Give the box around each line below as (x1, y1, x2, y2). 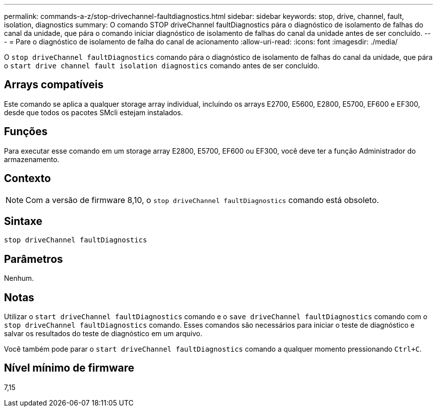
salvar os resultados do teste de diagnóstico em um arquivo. (4, 329, 203, 338)
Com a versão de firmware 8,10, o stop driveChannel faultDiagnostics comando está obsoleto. (25, 195, 379, 205)
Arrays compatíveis (4, 78, 104, 91)
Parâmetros (4, 252, 63, 265)
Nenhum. (4, 274, 34, 283)
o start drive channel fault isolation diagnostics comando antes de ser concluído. (4, 61, 320, 70)
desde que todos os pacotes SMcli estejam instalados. (4, 108, 183, 117)
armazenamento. (4, 155, 59, 164)
